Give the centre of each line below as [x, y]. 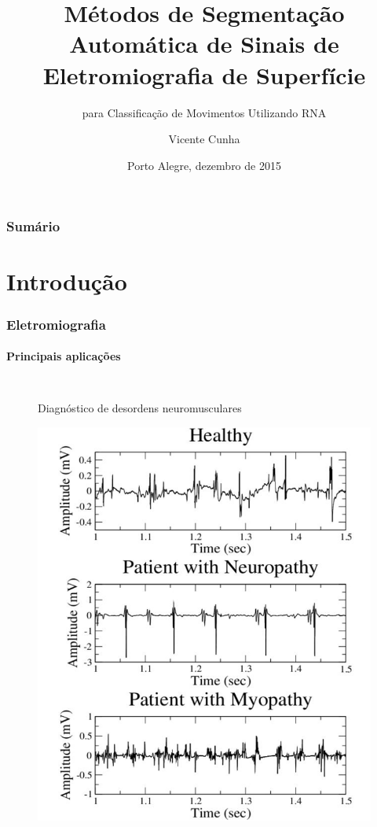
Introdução [67, 281]
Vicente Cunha [204, 139]
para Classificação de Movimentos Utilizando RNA [204, 112]
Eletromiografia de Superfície [204, 74]
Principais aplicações [64, 356]
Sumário [33, 226]
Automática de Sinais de [204, 44]
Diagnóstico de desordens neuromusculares [140, 408]
